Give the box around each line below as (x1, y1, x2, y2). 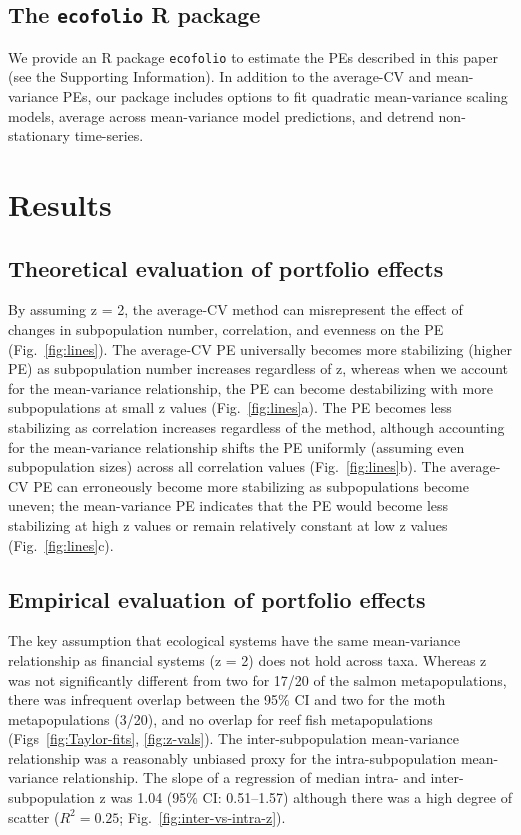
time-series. (74, 125, 144, 146)
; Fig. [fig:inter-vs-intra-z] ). (119, 806, 286, 827)
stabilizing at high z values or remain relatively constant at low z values (8, 514, 448, 535)
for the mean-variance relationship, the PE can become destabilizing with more (8, 377, 493, 398)
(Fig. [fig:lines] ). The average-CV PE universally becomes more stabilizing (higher (8, 338, 512, 359)
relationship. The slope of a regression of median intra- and (62, 767, 426, 788)
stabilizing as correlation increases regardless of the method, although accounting (8, 416, 505, 437)
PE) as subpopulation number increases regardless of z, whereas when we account (8, 358, 509, 379)
